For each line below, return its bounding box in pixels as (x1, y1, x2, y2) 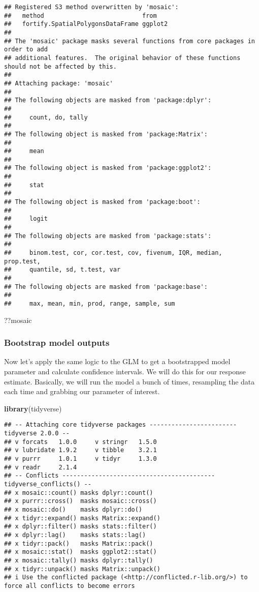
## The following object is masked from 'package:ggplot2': (4, 164, 212, 172)
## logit (4, 215, 48, 223)
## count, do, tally (4, 113, 88, 121)
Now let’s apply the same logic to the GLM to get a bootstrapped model (4, 356, 231, 367)
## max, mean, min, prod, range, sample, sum (4, 300, 175, 307)
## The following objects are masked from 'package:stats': (4, 232, 212, 240)
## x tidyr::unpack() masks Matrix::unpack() (4, 565, 160, 573)
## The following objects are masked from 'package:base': (4, 283, 208, 290)
